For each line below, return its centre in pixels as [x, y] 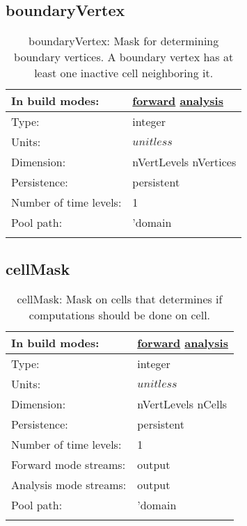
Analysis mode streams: [69, 485]
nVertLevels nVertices [184, 162]
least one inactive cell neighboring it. [124, 73]
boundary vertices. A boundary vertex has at [124, 57]
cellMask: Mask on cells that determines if [120, 299]
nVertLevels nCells [182, 404]
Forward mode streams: [69, 465]
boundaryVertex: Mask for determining [124, 41]
